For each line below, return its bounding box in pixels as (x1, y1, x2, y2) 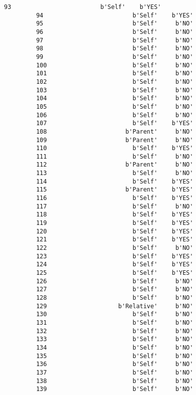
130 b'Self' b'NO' (36, 311, 194, 318)
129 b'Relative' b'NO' (36, 302, 194, 310)
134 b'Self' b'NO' (36, 344, 194, 351)
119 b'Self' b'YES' (36, 219, 194, 227)
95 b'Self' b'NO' (36, 20, 194, 27)
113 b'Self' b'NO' (36, 170, 194, 177)
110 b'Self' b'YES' (36, 145, 194, 152)
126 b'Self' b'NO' (36, 277, 194, 285)
